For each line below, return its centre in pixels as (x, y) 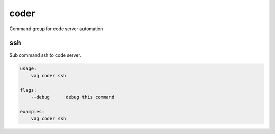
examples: (32, 111)
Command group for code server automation (56, 29)
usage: (28, 69)
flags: (28, 90)
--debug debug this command (73, 97)
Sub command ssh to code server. (45, 55)
